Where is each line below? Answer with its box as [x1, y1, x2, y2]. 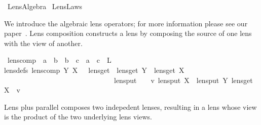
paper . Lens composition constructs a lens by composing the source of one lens [4, 28, 252, 38]
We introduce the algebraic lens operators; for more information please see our [4, 18, 248, 28]
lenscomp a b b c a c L [7, 55, 111, 65]
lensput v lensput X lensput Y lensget [114, 74, 253, 85]
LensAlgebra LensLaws [7, 1, 83, 11]
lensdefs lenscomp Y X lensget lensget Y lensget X [4, 64, 184, 75]
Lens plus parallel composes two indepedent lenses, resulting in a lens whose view [4, 101, 257, 112]
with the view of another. [4, 37, 83, 48]
